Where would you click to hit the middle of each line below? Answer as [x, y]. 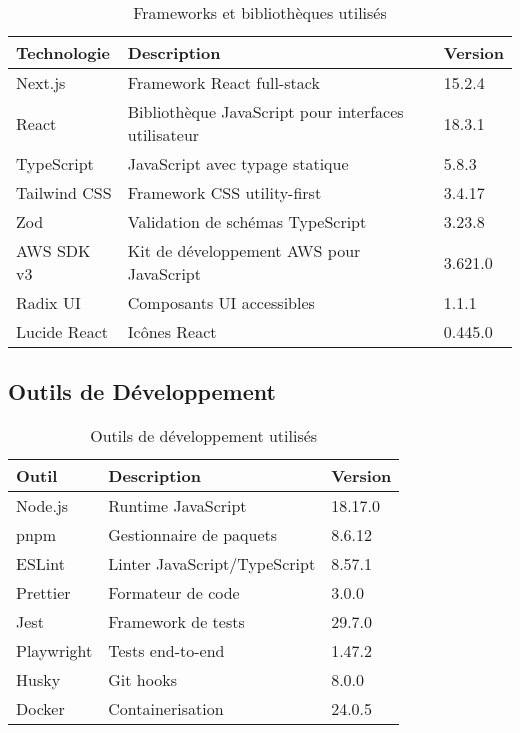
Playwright [54, 651]
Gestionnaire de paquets [193, 535]
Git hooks [142, 680]
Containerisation [166, 709]
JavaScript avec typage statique [238, 163]
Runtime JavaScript [177, 506]
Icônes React [172, 331]
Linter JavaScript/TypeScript [212, 564]
